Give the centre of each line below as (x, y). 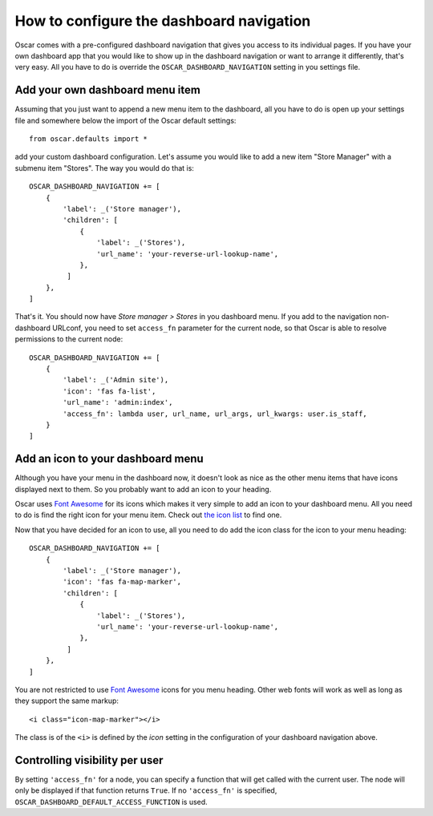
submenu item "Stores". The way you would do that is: (104, 168)
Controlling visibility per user (89, 760)
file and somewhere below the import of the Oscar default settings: (125, 120)
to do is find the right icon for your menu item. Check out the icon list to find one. (148, 515)
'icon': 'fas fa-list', (109, 391)
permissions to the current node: (69, 339)
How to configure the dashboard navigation (163, 21)
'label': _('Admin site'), (116, 380)
